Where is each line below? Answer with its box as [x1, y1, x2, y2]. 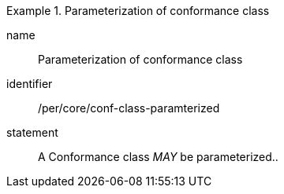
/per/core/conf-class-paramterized [38, 101, 220, 115]
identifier [6, 77, 53, 90]
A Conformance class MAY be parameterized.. [38, 150, 278, 163]
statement [6, 126, 58, 139]
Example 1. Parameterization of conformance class [6, 4, 270, 17]
